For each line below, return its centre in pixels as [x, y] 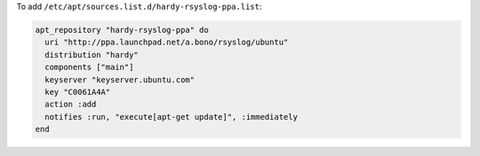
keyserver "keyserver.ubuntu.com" [120, 79]
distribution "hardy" [92, 55]
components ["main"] [89, 67]
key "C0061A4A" [78, 92]
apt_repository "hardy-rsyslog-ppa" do [122, 30]
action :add [71, 105]
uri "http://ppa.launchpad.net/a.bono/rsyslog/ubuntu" [167, 43]
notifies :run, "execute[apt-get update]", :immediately [171, 117]
